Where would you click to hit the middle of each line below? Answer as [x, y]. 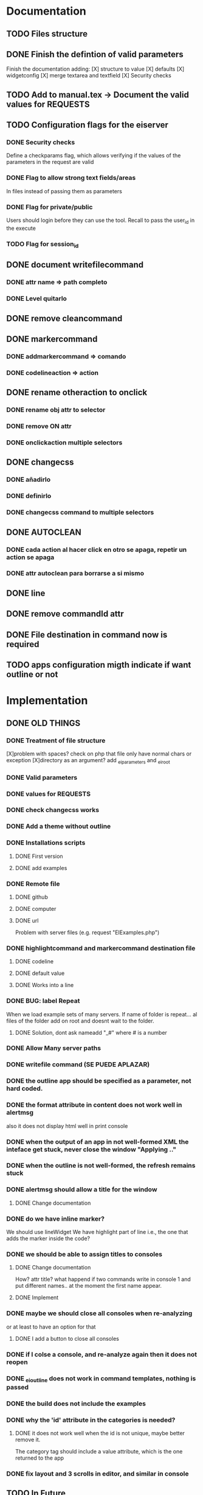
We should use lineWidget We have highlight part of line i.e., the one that [97, 1232]
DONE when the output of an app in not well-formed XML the [98, 1141]
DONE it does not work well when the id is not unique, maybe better [100, 1433]
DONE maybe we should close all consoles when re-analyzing [99, 1313]
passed [18, 1387]
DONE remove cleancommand [64, 318]
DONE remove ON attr [39, 426]
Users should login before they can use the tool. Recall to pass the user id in [101, 221]
